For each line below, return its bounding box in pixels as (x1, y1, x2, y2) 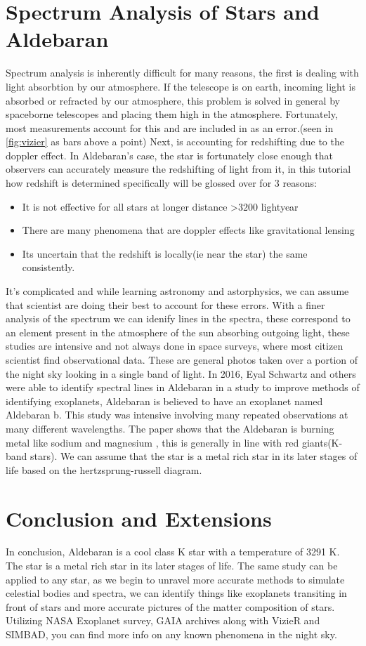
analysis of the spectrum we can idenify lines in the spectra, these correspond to (6, 311, 351, 326)
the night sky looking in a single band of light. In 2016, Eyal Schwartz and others (6, 366, 356, 381)
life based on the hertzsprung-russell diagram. (6, 462, 202, 477)
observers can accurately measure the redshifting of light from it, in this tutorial (6, 161, 351, 176)
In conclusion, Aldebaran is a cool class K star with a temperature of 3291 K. (6, 544, 340, 559)
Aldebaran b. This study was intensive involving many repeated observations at (6, 407, 348, 422)
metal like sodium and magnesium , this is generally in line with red (6, 435, 299, 449)
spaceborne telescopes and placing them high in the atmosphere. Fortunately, (6, 107, 338, 121)
